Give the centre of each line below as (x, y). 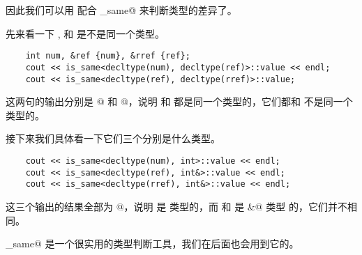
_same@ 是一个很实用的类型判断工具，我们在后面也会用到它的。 (152, 244)
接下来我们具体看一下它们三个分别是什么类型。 (113, 138)
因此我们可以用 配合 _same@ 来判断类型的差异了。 (121, 10)
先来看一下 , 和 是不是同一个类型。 (85, 33)
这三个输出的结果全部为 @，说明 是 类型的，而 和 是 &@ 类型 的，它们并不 (176, 206)
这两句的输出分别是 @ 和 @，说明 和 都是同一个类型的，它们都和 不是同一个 (179, 101)
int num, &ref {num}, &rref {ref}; (108, 56)
